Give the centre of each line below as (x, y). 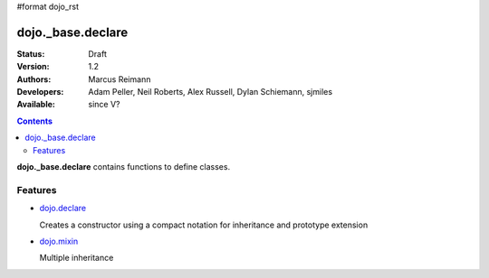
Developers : (40, 92)
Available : (36, 105)
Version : (33, 67)
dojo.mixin (59, 241)
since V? (104, 105)
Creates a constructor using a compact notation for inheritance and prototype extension (204, 225)
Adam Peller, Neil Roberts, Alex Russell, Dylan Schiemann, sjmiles (211, 92)
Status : (31, 53)
